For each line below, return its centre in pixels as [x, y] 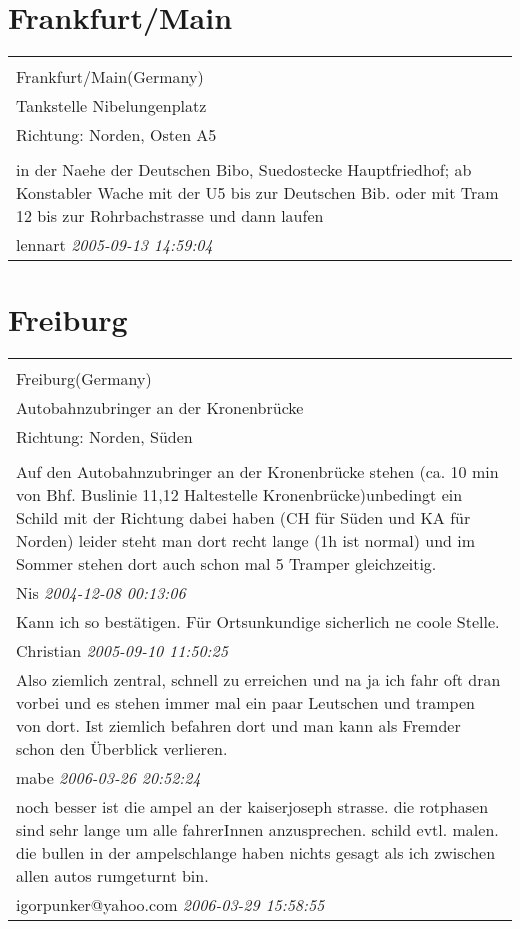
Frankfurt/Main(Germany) [110, 77]
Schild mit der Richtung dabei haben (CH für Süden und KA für [243, 518]
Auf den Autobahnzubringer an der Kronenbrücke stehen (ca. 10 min [257, 472]
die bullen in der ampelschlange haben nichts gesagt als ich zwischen [256, 853]
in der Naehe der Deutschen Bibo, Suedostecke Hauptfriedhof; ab [244, 170]
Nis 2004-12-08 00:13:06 [101, 593]
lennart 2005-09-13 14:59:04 [114, 245]
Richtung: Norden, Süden [104, 437]
